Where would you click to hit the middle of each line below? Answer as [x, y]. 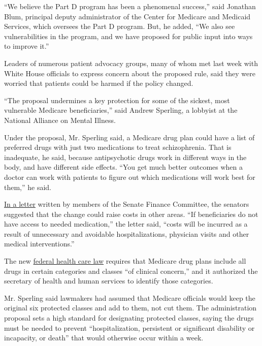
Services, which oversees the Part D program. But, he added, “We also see [120, 26]
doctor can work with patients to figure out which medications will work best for [130, 177]
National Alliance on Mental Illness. [60, 120]
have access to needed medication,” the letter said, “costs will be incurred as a [126, 224]
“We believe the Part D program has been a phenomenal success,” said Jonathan [130, 6]
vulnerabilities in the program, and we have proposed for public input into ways [128, 36]
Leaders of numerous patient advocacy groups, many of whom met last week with [131, 63]
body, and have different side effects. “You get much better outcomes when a [124, 167]
